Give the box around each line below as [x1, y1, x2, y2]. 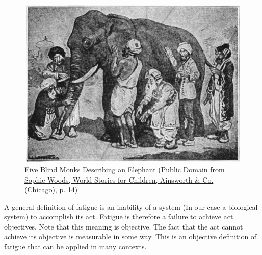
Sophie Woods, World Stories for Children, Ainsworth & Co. [24, 174, 214, 185]
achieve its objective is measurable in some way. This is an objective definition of [4, 231, 257, 242]
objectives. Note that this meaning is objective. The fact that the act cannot [4, 221, 243, 232]
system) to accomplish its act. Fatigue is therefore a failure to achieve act [4, 211, 233, 222]
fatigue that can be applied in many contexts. [4, 241, 147, 252]
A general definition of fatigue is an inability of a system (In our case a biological [4, 201, 258, 212]
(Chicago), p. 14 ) [24, 184, 78, 195]
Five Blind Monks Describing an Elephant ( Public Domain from [24, 164, 225, 174]
